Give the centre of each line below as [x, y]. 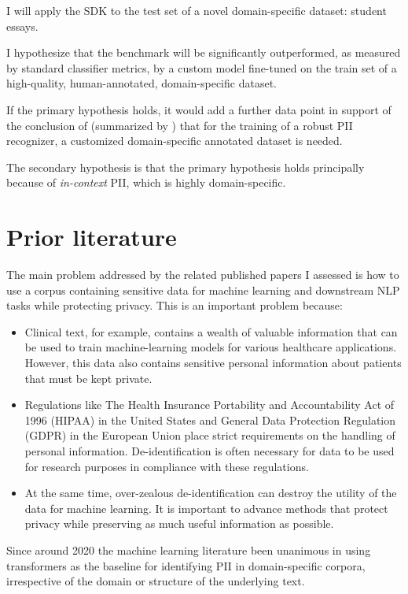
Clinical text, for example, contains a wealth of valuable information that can [211, 331]
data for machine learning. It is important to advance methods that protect [206, 508]
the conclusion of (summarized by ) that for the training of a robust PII [180, 125]
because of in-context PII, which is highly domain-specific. [146, 182]
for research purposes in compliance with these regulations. [167, 466]
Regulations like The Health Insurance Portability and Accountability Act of [210, 405]
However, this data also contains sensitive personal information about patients [213, 363]
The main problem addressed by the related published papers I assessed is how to [203, 275]
